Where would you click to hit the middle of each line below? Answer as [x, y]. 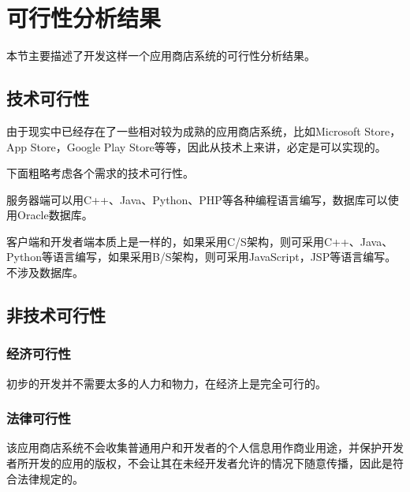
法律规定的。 [50, 478]
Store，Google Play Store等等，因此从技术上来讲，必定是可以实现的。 [208, 146]
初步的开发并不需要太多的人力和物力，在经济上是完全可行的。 [166, 383]
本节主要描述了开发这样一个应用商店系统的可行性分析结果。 [161, 56]
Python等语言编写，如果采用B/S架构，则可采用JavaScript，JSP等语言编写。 [201, 257]
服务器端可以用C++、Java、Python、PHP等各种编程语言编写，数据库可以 [197, 199]
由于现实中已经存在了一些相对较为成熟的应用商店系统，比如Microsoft [184, 130]
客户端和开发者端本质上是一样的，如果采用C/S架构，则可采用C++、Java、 [200, 241]
